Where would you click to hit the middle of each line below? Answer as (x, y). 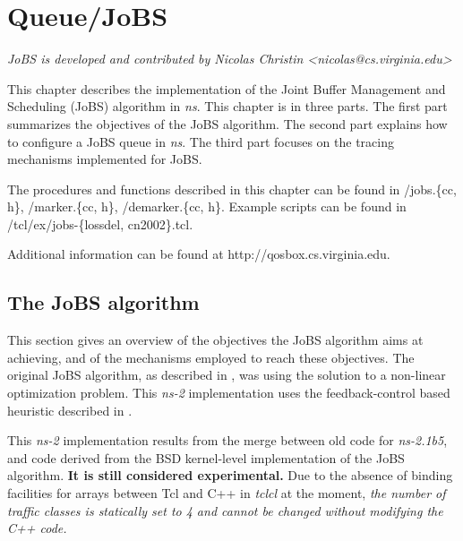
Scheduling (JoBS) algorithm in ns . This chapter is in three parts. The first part (227, 106)
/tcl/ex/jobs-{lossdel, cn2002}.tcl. (100, 223)
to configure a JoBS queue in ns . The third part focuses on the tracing (201, 141)
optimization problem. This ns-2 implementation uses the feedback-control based (229, 393)
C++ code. (37, 528)
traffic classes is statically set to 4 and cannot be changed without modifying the (225, 510)
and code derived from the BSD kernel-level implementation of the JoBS (206, 457)
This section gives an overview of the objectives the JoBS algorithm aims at (215, 340)
